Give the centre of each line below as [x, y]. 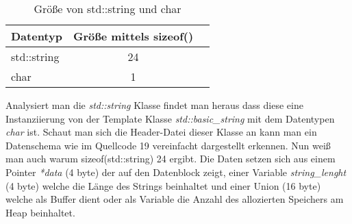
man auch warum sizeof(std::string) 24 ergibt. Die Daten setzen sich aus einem [171, 159]
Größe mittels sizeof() [133, 36]
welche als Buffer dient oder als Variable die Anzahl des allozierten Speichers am [175, 199]
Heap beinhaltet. [40, 212]
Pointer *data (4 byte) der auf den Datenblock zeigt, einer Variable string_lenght [176, 172]
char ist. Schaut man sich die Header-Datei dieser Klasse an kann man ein [161, 132]
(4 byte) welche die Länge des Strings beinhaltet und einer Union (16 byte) [163, 185]
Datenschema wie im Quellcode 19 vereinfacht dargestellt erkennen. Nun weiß [168, 145]
